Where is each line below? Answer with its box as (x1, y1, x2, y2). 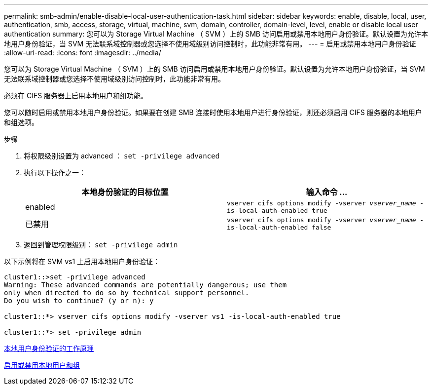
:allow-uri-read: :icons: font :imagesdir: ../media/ (4, 48, 161, 57)
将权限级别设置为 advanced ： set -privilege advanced (24, 152, 219, 160)
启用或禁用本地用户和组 (4, 361, 80, 369)
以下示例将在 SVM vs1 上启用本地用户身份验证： (4, 257, 160, 266)
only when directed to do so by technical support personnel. (4, 289, 250, 297)
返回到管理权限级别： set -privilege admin (24, 240, 178, 249)
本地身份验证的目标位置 (81, 187, 169, 197)
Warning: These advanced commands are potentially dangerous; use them (4, 281, 287, 289)
